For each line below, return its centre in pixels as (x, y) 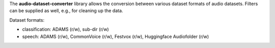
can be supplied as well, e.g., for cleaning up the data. (66, 11)
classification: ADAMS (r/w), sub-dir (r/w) (65, 29)
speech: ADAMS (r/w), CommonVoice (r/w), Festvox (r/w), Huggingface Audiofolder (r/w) (116, 36)
